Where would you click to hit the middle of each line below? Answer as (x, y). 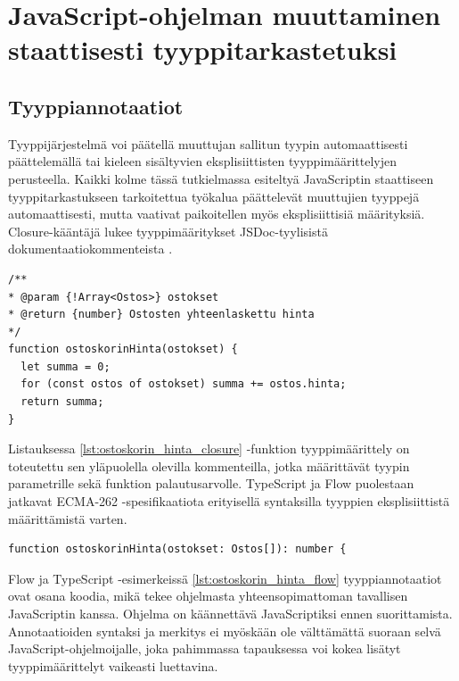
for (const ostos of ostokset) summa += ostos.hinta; (184, 384)
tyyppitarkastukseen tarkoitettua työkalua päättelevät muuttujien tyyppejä (214, 196)
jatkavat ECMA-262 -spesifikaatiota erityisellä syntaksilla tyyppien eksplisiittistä (229, 501)
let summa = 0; (66, 366)
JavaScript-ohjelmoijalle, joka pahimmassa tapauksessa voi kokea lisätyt (205, 648)
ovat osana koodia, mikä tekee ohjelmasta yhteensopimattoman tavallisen (208, 596)
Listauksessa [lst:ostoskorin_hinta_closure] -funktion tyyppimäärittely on (209, 448)
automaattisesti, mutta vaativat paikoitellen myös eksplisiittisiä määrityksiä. (217, 214)
